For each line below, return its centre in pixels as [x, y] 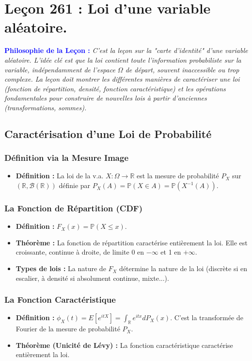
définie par [75, 185]
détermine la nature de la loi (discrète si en [183, 268]
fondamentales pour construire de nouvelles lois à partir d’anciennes [106, 98]
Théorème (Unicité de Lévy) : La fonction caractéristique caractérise [124, 345]
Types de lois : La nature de [61, 268]
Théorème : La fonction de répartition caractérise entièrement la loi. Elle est [132, 242]
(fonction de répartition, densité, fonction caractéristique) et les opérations [115, 88]
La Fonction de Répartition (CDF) [73, 208]
